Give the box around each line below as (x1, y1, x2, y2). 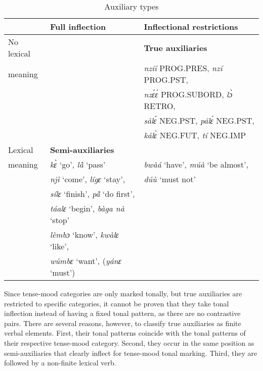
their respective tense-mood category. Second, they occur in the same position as (4, 337, 254, 348)
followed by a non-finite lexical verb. (4, 357, 116, 368)
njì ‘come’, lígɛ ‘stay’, (50, 173, 125, 185)
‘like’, (50, 240, 69, 252)
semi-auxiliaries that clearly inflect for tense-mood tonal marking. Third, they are (4, 347, 257, 358)
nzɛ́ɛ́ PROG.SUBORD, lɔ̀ (144, 88, 233, 100)
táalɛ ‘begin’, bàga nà (50, 202, 124, 214)
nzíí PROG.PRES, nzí (144, 62, 223, 74)
